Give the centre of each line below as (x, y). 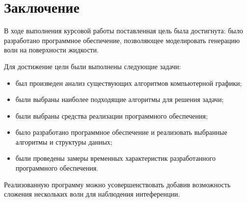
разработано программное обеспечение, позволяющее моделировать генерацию (122, 40)
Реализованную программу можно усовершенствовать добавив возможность (117, 184)
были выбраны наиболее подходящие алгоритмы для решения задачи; (120, 99)
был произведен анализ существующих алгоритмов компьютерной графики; (129, 83)
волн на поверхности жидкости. (51, 50)
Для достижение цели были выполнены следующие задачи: (93, 66)
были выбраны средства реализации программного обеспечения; (111, 115)
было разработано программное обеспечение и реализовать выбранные (121, 132)
